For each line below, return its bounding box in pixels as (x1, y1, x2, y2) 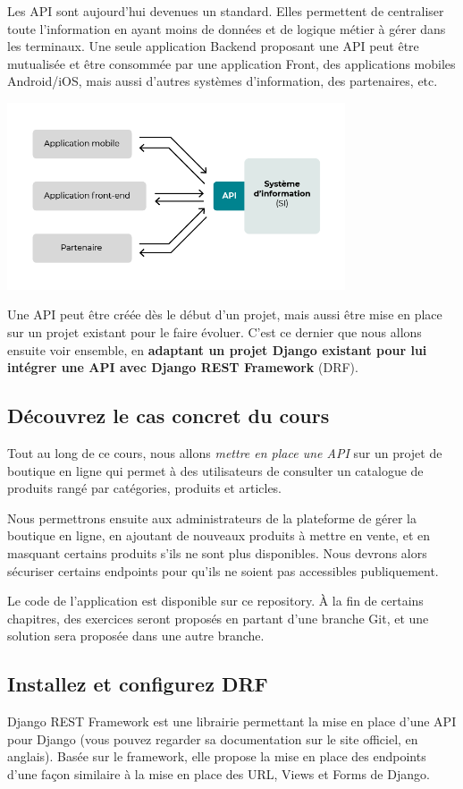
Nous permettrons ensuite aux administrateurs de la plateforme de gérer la (7, 508, 417, 527)
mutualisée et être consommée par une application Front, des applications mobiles (7, 54, 456, 72)
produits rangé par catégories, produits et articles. (7, 479, 282, 497)
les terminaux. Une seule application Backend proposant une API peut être (7, 37, 419, 55)
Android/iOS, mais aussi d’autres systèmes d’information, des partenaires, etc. (7, 72, 438, 90)
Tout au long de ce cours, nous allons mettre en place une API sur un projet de (7, 443, 442, 462)
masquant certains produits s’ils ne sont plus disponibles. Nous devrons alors (7, 543, 427, 562)
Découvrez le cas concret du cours (7, 402, 330, 429)
